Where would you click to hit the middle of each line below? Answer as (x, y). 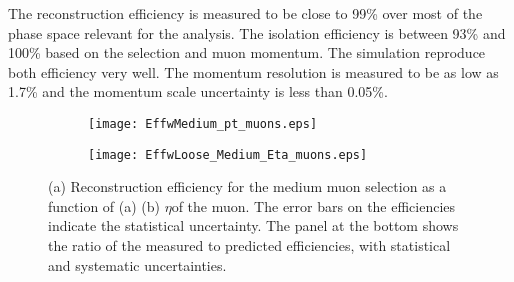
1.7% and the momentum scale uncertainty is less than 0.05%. (198, 91)
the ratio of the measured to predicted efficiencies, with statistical (249, 245)
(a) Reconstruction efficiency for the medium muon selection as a (247, 186)
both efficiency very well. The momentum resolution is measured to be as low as (253, 71)
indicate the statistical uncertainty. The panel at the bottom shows (253, 225)
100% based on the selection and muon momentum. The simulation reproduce (247, 52)
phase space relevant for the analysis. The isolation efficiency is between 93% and (257, 32)
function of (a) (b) (104, 205)
